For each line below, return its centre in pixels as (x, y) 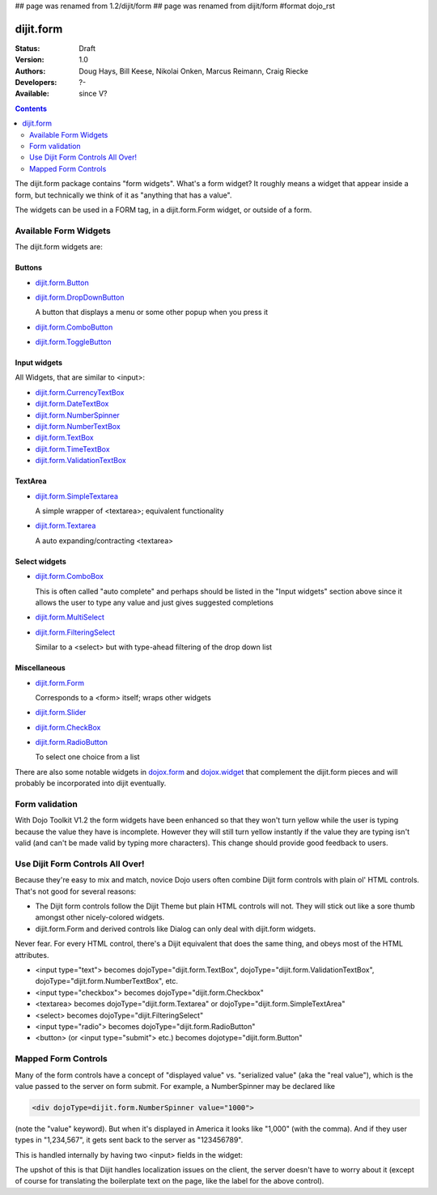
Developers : (36, 83)
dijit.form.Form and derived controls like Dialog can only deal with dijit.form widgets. (175, 929)
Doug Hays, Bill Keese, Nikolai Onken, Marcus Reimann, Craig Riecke (194, 71)
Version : (30, 60)
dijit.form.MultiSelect (70, 617)
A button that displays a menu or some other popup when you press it (152, 313)
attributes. (32, 955)
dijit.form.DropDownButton (80, 297)
